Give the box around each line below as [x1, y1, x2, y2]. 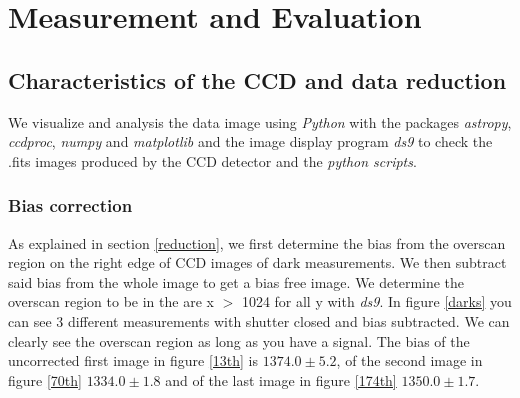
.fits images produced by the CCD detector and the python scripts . [8, 150, 417, 171]
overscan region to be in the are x [8, 291, 214, 312]
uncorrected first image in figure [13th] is [8, 350, 258, 371]
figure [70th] [8, 369, 82, 390]
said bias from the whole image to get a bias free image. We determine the [8, 271, 465, 292]
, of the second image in [336, 350, 483, 371]
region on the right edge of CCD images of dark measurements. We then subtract [8, 252, 507, 273]
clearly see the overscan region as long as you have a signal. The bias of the [8, 330, 470, 351]
